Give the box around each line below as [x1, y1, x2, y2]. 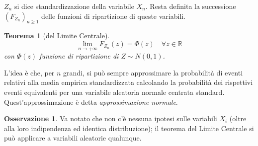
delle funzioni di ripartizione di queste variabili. [41, 10, 186, 21]
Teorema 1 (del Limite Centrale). [4, 30, 110, 41]
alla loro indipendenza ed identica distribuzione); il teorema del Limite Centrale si [4, 123, 254, 133]
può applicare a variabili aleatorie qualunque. [4, 133, 142, 143]
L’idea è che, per [4, 67, 55, 77]
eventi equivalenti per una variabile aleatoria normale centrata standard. [4, 86, 225, 97]
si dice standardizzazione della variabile [14, 1, 134, 11]
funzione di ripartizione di [39, 51, 119, 61]
